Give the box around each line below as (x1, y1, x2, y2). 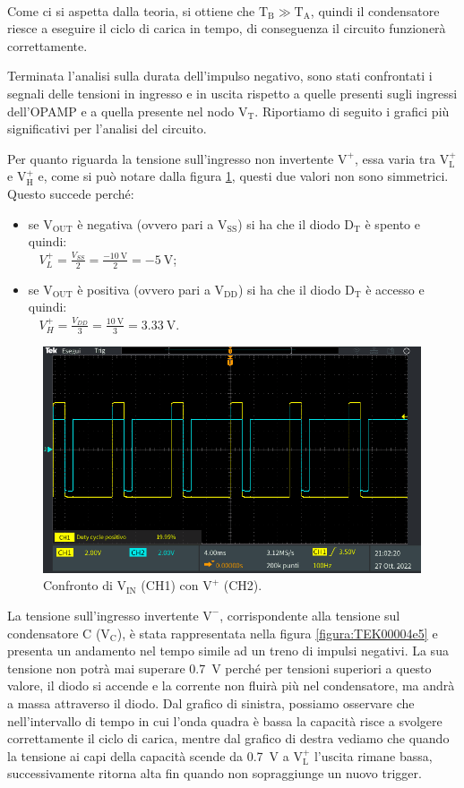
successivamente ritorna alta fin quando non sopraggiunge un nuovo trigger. (7, 764, 422, 783)
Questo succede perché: (7, 184, 134, 202)
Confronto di (43, 576, 113, 595)
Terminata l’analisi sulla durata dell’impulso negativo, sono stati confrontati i (7, 66, 433, 85)
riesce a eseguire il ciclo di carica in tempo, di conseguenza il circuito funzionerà (7, 19, 446, 38)
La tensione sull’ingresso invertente (7, 605, 199, 624)
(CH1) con (141, 576, 199, 595)
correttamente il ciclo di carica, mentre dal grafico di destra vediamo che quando (7, 729, 450, 748)
